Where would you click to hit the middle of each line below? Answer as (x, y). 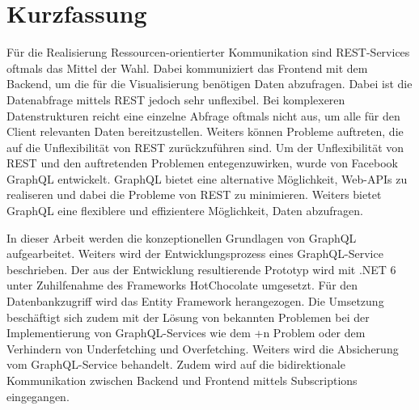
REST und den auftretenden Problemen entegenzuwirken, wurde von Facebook (202, 163)
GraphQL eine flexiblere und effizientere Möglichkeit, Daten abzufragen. (185, 211)
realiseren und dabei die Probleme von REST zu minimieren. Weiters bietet (194, 194)
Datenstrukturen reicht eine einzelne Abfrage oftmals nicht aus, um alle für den (203, 115)
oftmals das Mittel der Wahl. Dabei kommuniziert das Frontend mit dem (187, 68)
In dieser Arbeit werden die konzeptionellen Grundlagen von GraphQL (182, 237)
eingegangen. (38, 396)
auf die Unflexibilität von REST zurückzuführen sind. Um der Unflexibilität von (205, 147)
